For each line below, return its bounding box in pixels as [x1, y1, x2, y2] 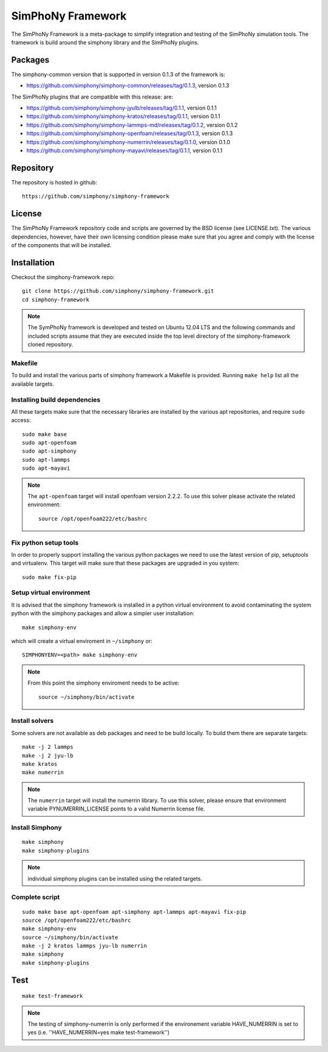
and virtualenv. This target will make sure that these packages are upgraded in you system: [11, 560, 239, 567]
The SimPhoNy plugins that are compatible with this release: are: [11, 93, 173, 100]
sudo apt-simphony [22, 448, 77, 455]
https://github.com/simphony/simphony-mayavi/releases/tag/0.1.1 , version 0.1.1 [26, 147, 223, 154]
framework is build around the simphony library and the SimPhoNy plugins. [11, 38, 199, 46]
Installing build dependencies [11, 395, 101, 404]
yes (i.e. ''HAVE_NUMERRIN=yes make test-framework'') [27, 1029, 170, 1036]
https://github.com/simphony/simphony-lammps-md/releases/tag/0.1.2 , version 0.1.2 [26, 121, 238, 128]
